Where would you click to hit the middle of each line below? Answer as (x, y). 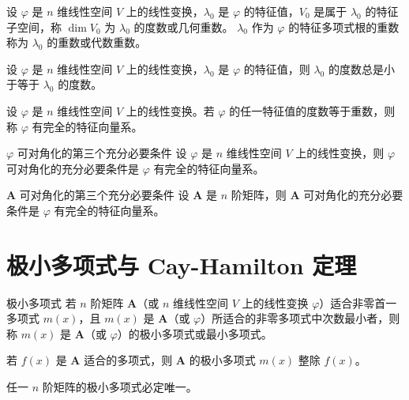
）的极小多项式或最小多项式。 (195, 333)
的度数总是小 (361, 68)
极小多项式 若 (41, 302)
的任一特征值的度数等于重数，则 (312, 110)
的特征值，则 (277, 68)
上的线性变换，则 (340, 153)
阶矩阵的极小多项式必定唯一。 (120, 387)
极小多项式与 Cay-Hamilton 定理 (182, 264)
